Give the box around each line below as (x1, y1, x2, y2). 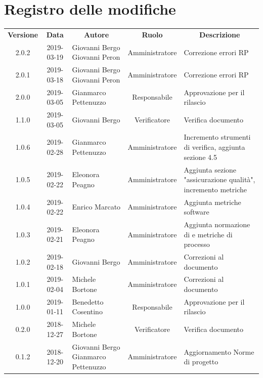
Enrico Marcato (72, 201, 121, 212)
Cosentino (72, 306, 103, 317)
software (184, 206, 209, 217)
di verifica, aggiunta (184, 142, 245, 152)
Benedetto (72, 296, 104, 307)
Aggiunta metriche (184, 196, 241, 207)
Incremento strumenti (184, 132, 251, 142)
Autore (84, 29, 109, 39)
